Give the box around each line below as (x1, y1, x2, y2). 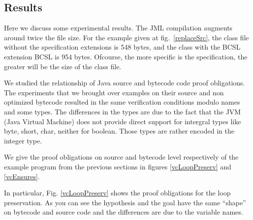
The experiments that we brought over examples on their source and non (4, 87, 224, 97)
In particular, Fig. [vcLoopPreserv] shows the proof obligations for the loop (4, 188, 231, 198)
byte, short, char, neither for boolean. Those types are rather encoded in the (4, 126, 234, 136)
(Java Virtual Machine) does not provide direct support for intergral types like (4, 116, 241, 126)
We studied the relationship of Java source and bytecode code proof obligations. (4, 78, 245, 88)
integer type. (4, 135, 42, 145)
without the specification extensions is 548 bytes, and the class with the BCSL (4, 42, 241, 52)
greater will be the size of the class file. (4, 61, 122, 71)
